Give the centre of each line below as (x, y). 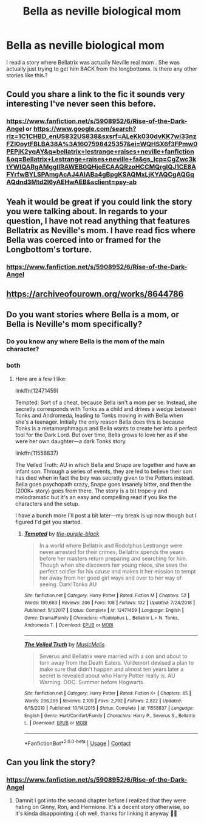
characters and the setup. (47, 503)
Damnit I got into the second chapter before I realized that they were (100, 800)
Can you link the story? (51, 762)
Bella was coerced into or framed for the (84, 240)
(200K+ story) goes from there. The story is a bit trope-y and (91, 491)
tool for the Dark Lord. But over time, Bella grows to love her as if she (101, 435)
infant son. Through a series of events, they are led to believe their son (104, 471)
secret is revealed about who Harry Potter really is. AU (107, 675)
